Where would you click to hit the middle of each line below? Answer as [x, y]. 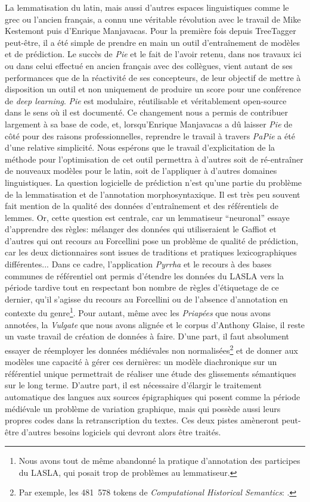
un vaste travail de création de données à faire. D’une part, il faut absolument [147, 336]
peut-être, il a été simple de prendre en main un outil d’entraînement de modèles [152, 42]
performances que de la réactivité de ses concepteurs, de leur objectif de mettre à [153, 77]
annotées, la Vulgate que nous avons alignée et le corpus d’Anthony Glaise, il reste [155, 324]
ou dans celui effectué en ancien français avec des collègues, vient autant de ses [149, 65]
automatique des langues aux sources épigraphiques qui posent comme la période [153, 396]
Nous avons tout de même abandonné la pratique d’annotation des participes [159, 461]
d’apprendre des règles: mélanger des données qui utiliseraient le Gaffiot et [141, 229]
